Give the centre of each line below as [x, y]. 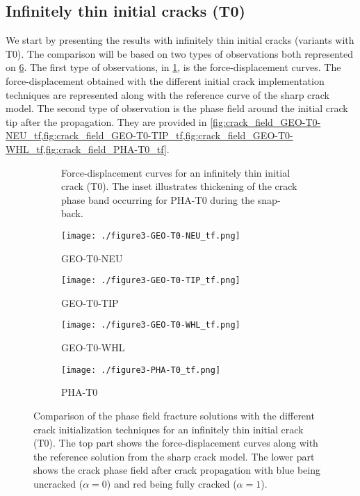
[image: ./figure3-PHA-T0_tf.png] [141, 370]
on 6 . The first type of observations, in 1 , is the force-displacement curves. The [173, 67]
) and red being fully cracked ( [172, 483]
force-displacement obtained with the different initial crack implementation [165, 80]
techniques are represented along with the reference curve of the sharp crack [168, 94]
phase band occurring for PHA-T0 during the [158, 199]
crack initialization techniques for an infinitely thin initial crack [169, 429]
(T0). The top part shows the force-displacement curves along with [176, 443]
